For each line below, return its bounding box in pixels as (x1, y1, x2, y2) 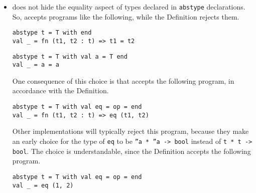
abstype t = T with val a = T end (12, 53, 127, 60)
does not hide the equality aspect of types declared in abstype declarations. (12, 2, 245, 12)
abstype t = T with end (12, 29, 92, 37)
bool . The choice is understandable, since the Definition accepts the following (12, 145, 251, 156)
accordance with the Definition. (12, 85, 109, 96)
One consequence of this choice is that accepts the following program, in (12, 75, 234, 86)
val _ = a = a (12, 61, 59, 69)
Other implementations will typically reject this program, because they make (12, 126, 249, 136)
